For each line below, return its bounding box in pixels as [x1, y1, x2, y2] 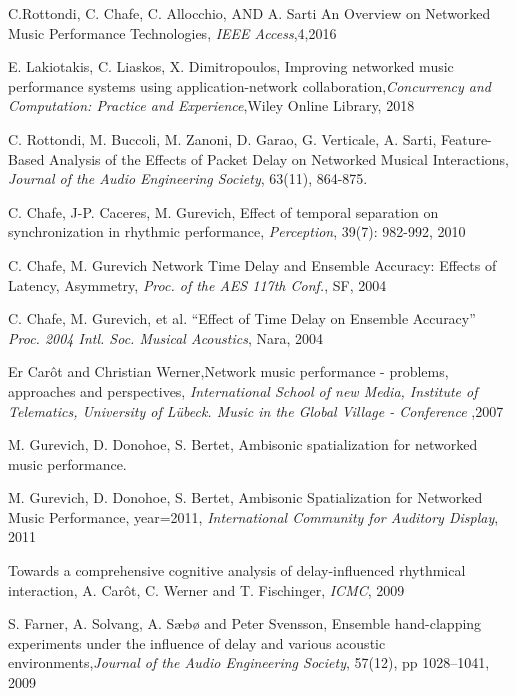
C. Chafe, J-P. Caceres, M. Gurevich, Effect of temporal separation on [8, 201, 439, 222]
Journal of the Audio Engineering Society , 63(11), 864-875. [8, 168, 368, 189]
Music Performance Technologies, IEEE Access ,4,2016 [8, 22, 337, 43]
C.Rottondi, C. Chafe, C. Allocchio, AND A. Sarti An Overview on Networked [8, 3, 491, 23]
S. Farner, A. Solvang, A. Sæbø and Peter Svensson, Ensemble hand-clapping [8, 613, 482, 634]
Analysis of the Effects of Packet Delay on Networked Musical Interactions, [49, 148, 509, 169]
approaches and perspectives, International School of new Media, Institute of [8, 380, 478, 401]
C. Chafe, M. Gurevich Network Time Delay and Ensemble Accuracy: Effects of [8, 254, 497, 275]
